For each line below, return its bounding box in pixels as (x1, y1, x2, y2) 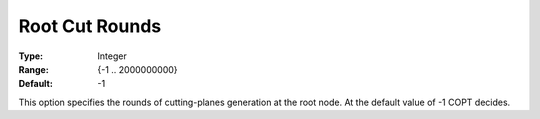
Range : (18, 63, 49, 75)
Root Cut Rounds (18, 15, 162, 37)
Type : (18, 50, 44, 62)
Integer (97, 50, 127, 62)
